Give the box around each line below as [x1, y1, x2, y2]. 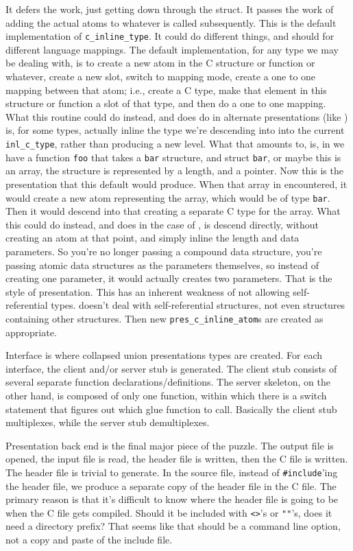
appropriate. [5, 325, 57, 339]
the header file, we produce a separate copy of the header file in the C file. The [5, 478, 337, 493]
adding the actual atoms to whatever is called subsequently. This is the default [5, 15, 337, 30]
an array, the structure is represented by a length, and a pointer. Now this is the [5, 163, 343, 178]
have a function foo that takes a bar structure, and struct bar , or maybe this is [5, 150, 341, 164]
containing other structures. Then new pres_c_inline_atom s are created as [5, 311, 324, 325]
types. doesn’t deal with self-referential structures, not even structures [51, 298, 345, 312]
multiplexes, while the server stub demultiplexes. [5, 415, 210, 430]
